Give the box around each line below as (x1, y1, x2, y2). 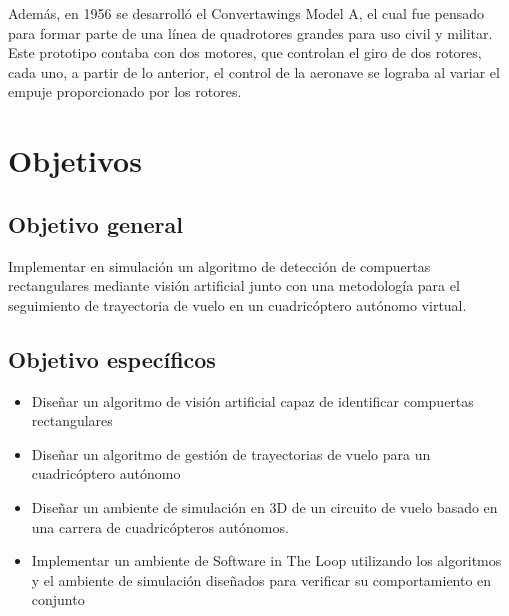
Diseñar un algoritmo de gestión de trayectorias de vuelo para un (31, 443, 431, 464)
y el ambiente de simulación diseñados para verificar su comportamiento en (31, 569, 492, 590)
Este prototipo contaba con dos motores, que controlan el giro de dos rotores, (8, 42, 482, 63)
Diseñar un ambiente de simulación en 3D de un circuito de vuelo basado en (31, 496, 498, 517)
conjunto (31, 589, 85, 610)
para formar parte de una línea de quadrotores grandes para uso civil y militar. (8, 22, 493, 43)
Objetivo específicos (8, 343, 216, 374)
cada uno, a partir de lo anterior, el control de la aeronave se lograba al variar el (8, 61, 500, 82)
